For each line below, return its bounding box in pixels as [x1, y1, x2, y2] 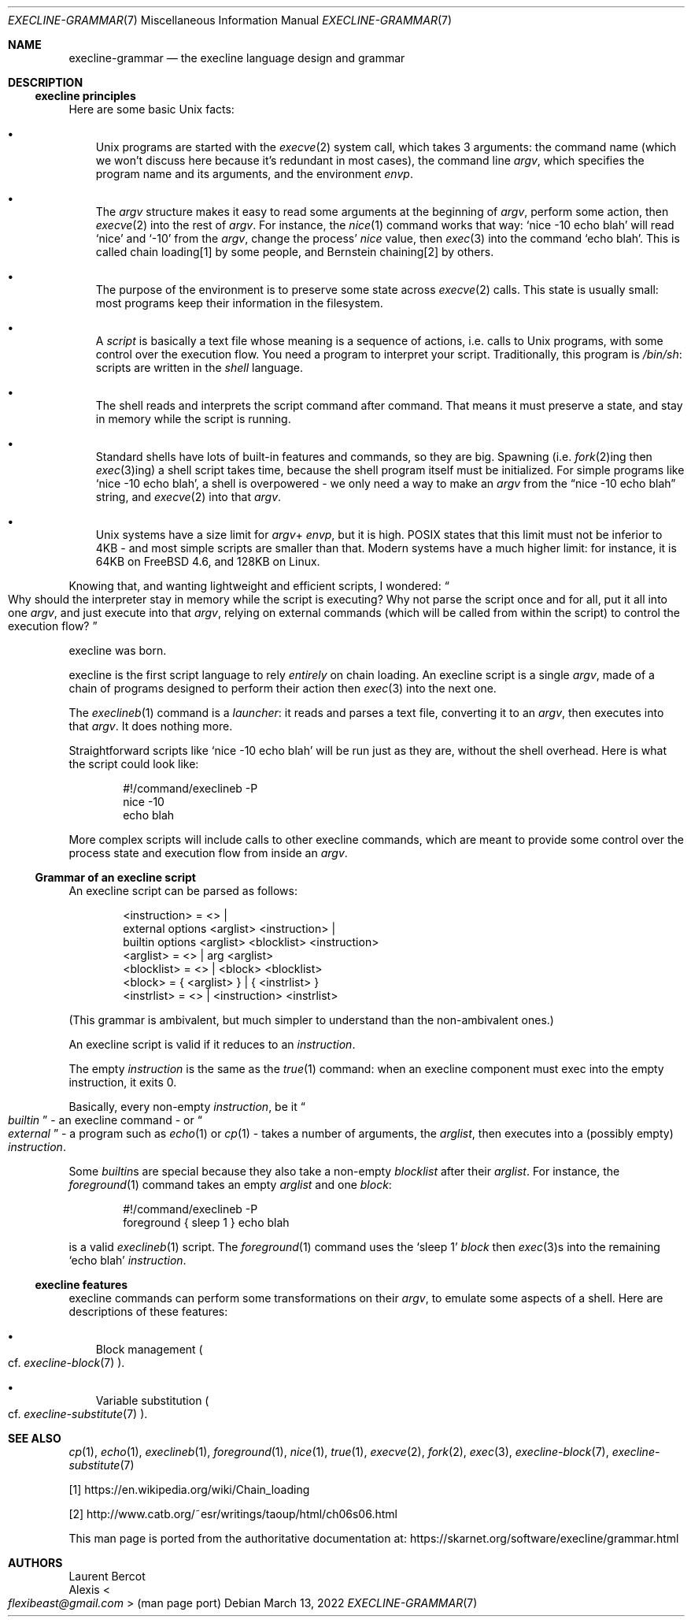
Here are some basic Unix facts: [68, 102, 235, 116]
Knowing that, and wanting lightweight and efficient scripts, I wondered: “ [68, 579, 449, 592]
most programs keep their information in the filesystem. [95, 296, 383, 310]
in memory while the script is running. [95, 412, 291, 425]
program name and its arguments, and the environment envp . [95, 167, 413, 180]
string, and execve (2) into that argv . [95, 490, 282, 503]
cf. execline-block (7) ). [8, 1356, 125, 1369]
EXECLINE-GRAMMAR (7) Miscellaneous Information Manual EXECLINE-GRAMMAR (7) [8, 13, 453, 27]
